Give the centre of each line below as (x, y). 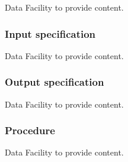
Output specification (55, 82)
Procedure (30, 130)
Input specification (50, 33)
